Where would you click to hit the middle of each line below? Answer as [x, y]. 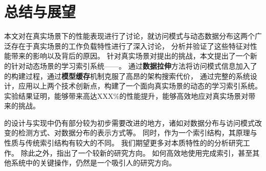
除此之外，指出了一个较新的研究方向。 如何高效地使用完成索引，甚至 [137, 152]
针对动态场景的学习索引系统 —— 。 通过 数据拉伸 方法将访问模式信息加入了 [134, 65]
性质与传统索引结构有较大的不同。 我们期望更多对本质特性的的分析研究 [124, 143]
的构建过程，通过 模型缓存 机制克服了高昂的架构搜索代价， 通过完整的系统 [127, 76]
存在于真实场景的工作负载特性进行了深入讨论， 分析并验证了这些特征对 [130, 46]
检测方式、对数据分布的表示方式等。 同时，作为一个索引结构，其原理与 [138, 133]
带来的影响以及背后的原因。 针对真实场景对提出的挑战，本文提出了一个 [130, 56]
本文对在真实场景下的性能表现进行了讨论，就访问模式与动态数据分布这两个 [129, 36]
